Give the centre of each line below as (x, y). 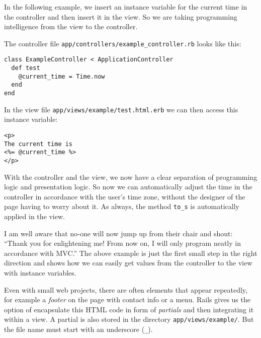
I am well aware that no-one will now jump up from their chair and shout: (118, 233)
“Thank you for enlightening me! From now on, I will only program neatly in (122, 243)
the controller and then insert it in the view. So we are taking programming (121, 16)
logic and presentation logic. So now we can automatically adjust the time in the (128, 187)
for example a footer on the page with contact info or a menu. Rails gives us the (127, 299)
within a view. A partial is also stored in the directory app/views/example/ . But (129, 319)
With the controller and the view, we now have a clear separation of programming (131, 177)
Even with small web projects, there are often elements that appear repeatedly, (126, 289)
